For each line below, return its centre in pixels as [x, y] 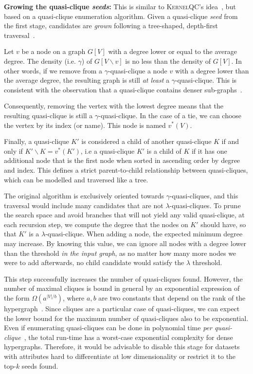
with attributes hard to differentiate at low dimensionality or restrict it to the [120, 356]
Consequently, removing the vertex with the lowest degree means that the [114, 106]
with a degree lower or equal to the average [172, 51]
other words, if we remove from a [53, 70]
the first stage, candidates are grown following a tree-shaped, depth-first [111, 26]
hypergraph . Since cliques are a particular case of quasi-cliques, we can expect [122, 309]
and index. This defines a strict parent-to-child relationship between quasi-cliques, [126, 169]
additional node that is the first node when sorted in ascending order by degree [122, 160]
